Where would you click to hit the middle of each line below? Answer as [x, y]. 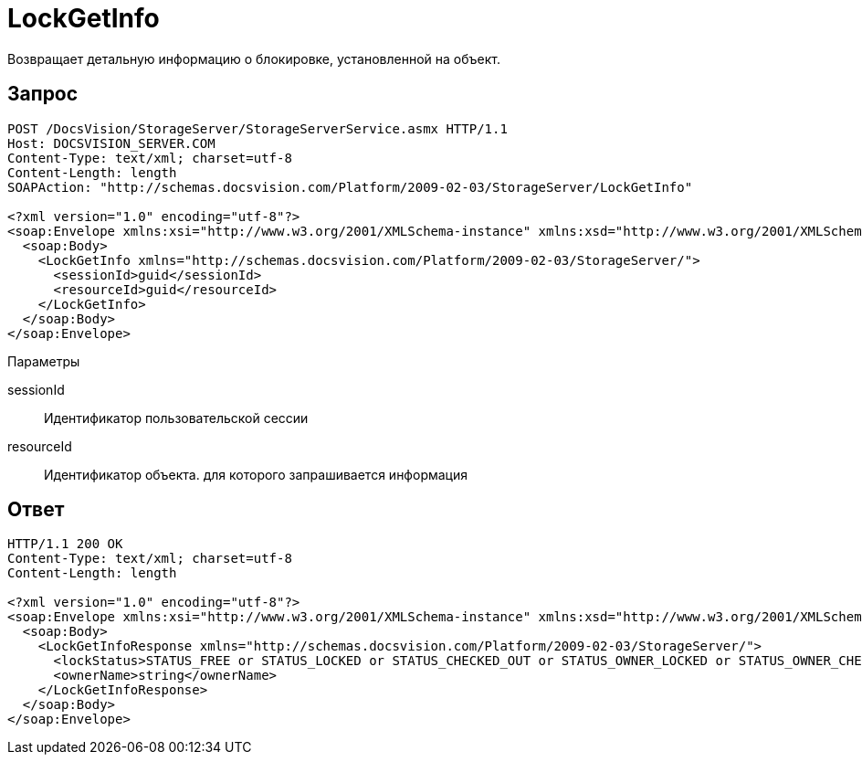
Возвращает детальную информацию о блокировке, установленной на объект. [254, 58]
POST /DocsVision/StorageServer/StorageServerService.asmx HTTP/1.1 [258, 128]
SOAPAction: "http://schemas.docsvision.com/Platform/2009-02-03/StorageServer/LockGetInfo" [350, 187]
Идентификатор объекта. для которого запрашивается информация [256, 474]
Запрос [43, 94]
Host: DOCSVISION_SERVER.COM [111, 143]
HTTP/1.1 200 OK [65, 544]
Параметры [44, 361]
